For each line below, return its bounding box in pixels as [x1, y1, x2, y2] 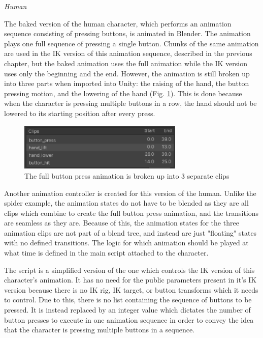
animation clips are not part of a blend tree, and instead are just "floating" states [4, 227, 257, 238]
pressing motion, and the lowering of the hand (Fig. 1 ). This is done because [4, 88, 242, 98]
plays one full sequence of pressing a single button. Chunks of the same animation [4, 38, 259, 48]
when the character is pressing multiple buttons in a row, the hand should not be [4, 98, 257, 108]
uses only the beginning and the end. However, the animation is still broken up [4, 68, 250, 78]
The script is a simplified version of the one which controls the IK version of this [4, 264, 255, 275]
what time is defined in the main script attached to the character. [4, 247, 209, 258]
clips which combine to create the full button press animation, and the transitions [4, 207, 259, 218]
